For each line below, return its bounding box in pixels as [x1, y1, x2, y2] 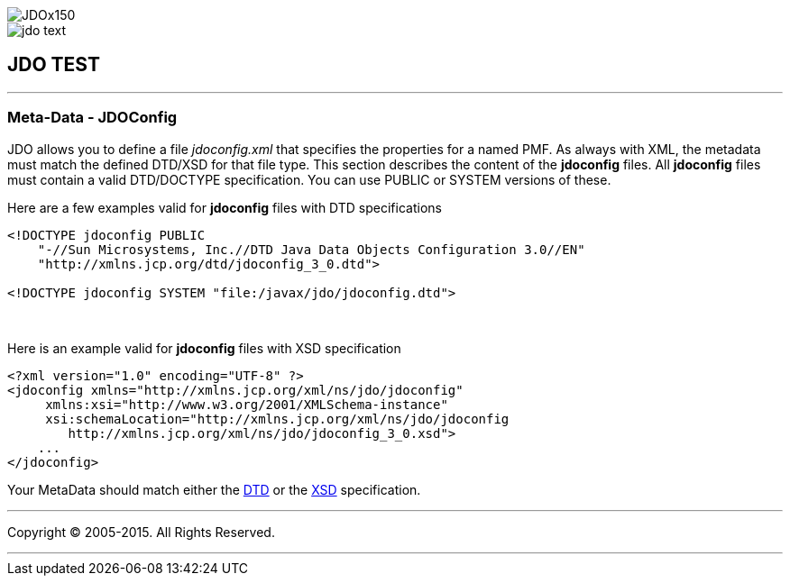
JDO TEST [7, 53, 100, 77]
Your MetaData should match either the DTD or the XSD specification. [7, 481, 421, 497]
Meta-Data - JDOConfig [7, 108, 178, 127]
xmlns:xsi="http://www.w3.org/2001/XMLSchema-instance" [45, 396, 448, 412]
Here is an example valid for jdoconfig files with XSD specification [7, 340, 401, 356]
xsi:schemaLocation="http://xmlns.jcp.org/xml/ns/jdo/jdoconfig [45, 411, 510, 426]
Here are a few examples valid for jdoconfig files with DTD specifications [7, 199, 442, 215]
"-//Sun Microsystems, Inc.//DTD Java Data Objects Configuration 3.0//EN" [37, 241, 585, 257]
